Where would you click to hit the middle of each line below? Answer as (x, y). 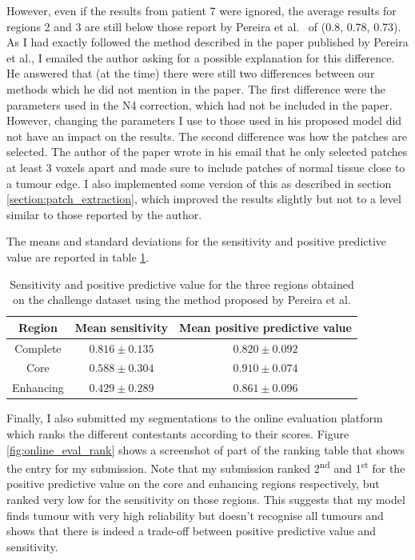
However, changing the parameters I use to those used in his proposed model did (204, 120)
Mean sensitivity (122, 327)
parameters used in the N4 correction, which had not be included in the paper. (200, 104)
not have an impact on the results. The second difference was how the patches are (207, 136)
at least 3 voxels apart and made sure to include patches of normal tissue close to (206, 167)
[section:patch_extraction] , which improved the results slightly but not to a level (204, 199)
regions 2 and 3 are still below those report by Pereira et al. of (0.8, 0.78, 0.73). (204, 26)
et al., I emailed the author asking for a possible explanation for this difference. (201, 57)
